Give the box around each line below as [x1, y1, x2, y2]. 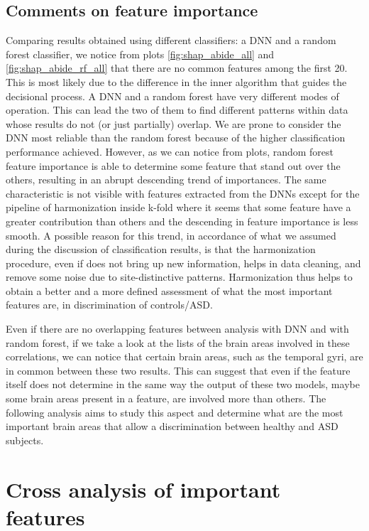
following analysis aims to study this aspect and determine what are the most [6, 404, 343, 419]
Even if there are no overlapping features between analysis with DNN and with [6, 321, 349, 336]
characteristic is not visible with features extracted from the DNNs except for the [6, 186, 360, 200]
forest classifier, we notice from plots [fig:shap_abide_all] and [6, 46, 275, 61]
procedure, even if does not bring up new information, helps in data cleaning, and [6, 255, 361, 270]
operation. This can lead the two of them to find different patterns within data [6, 102, 348, 117]
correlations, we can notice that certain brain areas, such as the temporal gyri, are [6, 349, 363, 364]
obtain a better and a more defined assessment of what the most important [6, 283, 333, 298]
